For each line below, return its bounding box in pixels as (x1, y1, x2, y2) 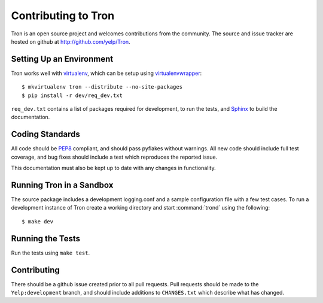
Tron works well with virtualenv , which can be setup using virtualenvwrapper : (11, 69, 202, 77)
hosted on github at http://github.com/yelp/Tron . (11, 38, 131, 45)
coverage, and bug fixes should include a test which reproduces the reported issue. (11, 153, 218, 160)
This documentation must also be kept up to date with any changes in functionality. (11, 165, 216, 172)
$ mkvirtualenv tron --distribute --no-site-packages (22, 84, 182, 90)
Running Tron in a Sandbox (11, 180, 114, 190)
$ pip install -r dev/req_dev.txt (22, 92, 123, 99)
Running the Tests (11, 234, 81, 244)
